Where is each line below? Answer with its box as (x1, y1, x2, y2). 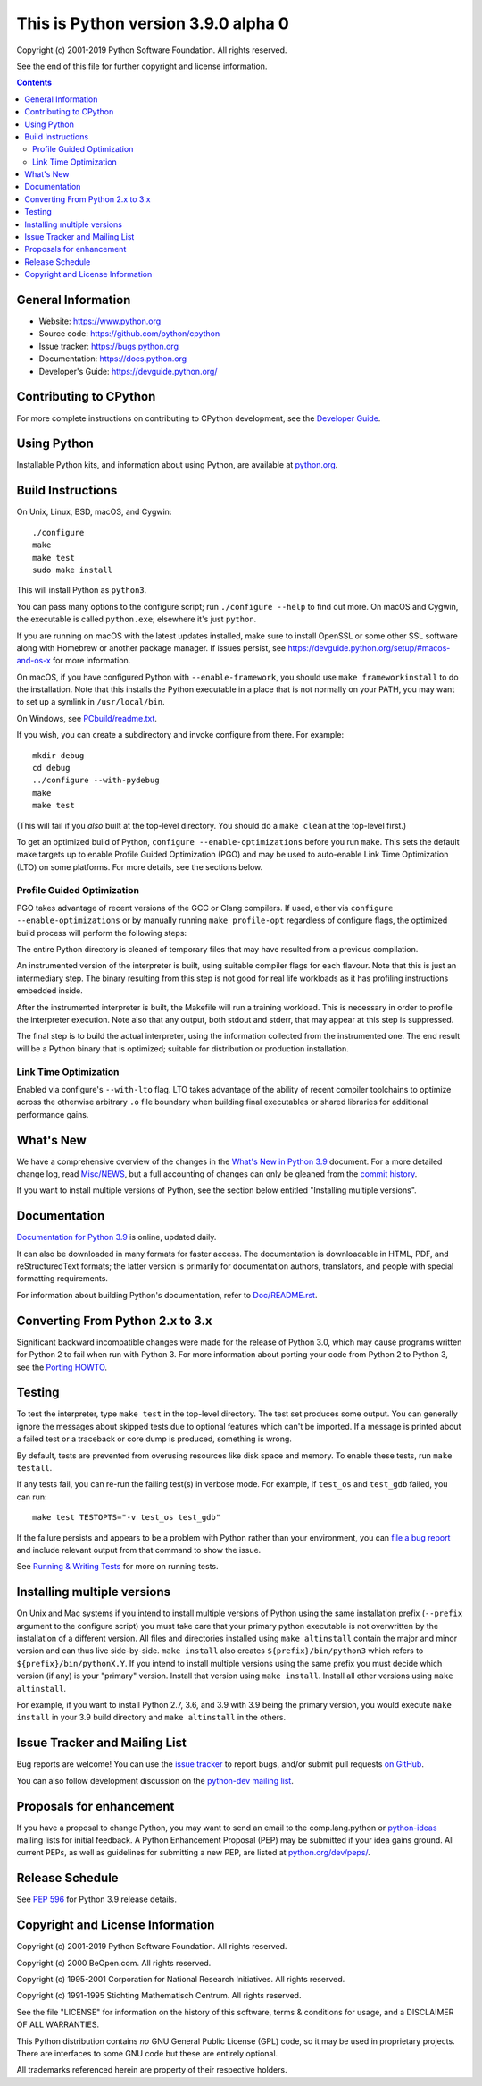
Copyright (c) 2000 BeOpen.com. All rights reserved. (16, 1957, 212, 1968)
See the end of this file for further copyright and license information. (16, 61, 268, 72)
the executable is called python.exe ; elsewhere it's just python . (16, 613, 257, 625)
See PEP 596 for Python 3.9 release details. (16, 1894, 178, 1904)
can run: (16, 1491, 48, 1502)
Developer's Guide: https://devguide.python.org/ (38, 366, 218, 376)
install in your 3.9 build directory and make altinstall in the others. (16, 1712, 287, 1723)
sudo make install (32, 564, 113, 575)
